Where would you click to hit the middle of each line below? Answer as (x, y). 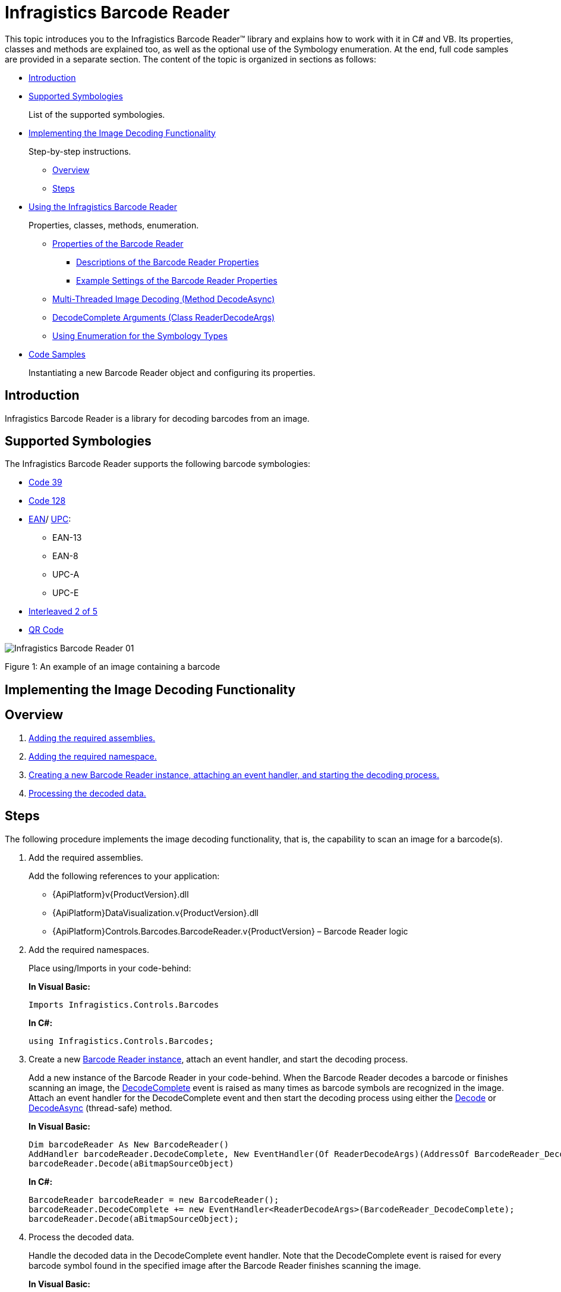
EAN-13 (67, 538)
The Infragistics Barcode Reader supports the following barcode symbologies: (158, 464)
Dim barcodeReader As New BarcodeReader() (129, 1144)
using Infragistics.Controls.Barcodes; (121, 1041)
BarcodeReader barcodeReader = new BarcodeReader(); (154, 1200)
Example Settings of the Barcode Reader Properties (177, 280)
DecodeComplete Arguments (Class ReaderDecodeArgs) (164, 317)
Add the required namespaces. (89, 949)
